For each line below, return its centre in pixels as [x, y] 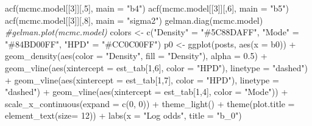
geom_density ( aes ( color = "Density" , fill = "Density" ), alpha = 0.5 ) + [136, 56]
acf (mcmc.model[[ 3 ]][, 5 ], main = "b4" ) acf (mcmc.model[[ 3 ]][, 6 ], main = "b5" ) [147, 8]
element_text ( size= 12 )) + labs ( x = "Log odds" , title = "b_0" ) [123, 115]
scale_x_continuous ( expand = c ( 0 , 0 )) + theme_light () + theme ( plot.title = [150, 103]
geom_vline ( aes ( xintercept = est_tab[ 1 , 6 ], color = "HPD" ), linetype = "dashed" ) [156, 67]
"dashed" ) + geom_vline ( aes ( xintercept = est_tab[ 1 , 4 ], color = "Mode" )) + [147, 92]
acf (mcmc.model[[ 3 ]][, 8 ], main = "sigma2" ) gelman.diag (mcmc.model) [134, 20]
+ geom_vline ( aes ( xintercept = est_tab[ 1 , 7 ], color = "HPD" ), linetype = [142, 79]
